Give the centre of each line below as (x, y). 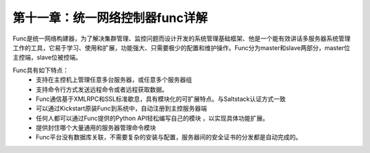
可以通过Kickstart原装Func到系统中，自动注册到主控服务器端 (122, 108)
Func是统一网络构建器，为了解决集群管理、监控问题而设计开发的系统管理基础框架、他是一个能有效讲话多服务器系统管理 (182, 38)
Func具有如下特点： (41, 70)
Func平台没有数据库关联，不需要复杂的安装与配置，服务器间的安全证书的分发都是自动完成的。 (169, 137)
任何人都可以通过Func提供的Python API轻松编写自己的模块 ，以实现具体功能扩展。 (152, 118)
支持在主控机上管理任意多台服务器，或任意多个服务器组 (114, 80)
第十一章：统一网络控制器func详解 (110, 18)
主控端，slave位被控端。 (47, 58)
